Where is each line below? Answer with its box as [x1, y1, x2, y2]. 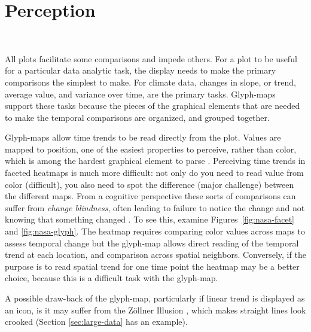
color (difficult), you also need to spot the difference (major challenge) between [5, 178, 294, 190]
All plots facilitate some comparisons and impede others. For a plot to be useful [5, 52, 297, 65]
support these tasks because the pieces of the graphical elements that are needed [5, 99, 300, 112]
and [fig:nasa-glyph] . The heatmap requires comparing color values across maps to [5, 225, 305, 237]
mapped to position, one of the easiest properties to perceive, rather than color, [5, 142, 297, 155]
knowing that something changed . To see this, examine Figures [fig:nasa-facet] [5, 213, 295, 226]
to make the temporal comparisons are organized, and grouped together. [5, 111, 270, 123]
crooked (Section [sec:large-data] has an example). [5, 315, 188, 328]
